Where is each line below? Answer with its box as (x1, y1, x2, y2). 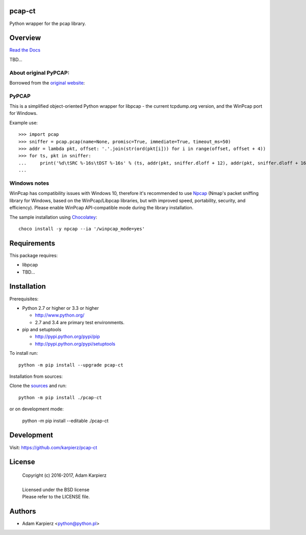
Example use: (9, 119, 38, 126)
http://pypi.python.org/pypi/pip (35, 333, 100, 339)
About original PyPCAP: (9, 69, 70, 76)
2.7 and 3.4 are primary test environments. (35, 319, 125, 325)
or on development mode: (9, 406, 64, 412)
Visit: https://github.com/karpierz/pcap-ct (9, 444, 97, 450)
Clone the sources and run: (9, 383, 67, 389)
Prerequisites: (9, 296, 39, 302)
